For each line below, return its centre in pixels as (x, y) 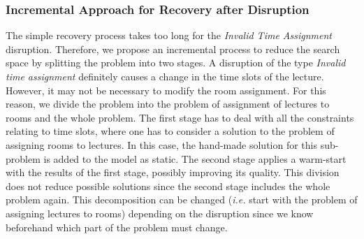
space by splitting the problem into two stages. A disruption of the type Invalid (176, 63)
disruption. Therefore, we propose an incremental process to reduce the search (173, 49)
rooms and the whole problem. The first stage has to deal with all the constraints (180, 117)
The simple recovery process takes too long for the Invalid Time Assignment (169, 35)
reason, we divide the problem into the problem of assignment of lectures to (168, 104)
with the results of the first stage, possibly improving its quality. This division (173, 172)
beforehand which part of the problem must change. (117, 227)
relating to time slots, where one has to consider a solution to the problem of (170, 131)
